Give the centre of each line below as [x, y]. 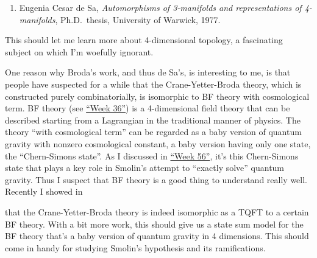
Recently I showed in [44, 191]
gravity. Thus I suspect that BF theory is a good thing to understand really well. [156, 179]
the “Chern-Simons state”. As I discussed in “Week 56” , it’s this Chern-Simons [152, 155]
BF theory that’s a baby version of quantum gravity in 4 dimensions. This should [157, 236]
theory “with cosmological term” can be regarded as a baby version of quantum [153, 132]
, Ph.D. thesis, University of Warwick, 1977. [138, 19]
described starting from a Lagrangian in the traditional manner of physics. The [153, 120]
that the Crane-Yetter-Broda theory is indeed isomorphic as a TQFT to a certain [157, 211]
